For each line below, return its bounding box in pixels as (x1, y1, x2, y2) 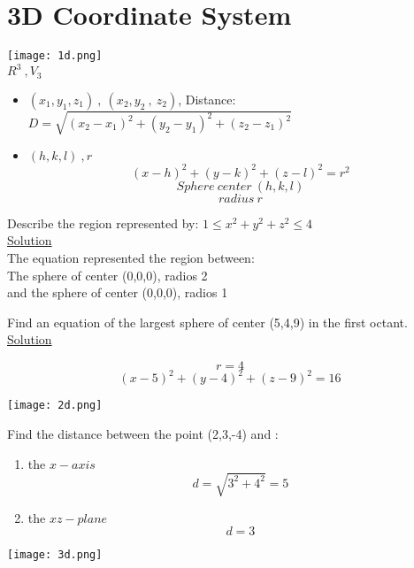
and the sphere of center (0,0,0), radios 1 (7, 283, 228, 302)
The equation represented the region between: (7, 248, 255, 266)
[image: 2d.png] (7, 399, 103, 412)
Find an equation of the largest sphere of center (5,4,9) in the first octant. (7, 312, 408, 331)
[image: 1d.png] (7, 50, 103, 63)
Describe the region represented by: (7, 213, 199, 232)
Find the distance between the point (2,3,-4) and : (7, 425, 279, 443)
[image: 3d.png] (7, 549, 103, 562)
